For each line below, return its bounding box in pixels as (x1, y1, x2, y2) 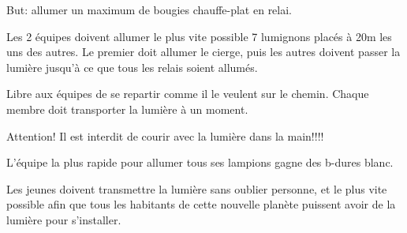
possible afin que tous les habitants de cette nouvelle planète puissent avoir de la (6, 196, 396, 212)
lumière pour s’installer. (6, 211, 121, 227)
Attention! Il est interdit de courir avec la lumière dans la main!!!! (6, 127, 324, 144)
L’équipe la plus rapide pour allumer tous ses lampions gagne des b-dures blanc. (6, 154, 394, 171)
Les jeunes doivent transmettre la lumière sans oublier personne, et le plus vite (6, 180, 387, 197)
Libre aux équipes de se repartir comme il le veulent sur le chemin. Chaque (6, 85, 369, 102)
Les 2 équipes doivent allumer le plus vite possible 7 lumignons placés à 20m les (6, 28, 392, 44)
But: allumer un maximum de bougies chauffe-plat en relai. (6, 2, 293, 17)
